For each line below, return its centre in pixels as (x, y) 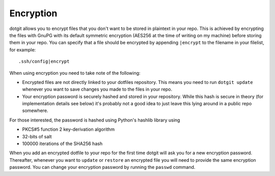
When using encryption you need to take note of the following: (75, 73)
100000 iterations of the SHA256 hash (62, 144)
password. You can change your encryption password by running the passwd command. (102, 167)
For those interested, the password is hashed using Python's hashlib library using (95, 120)
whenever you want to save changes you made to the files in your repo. (97, 90)
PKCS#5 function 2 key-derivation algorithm (68, 129)
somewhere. (35, 111)
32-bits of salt (37, 136)
